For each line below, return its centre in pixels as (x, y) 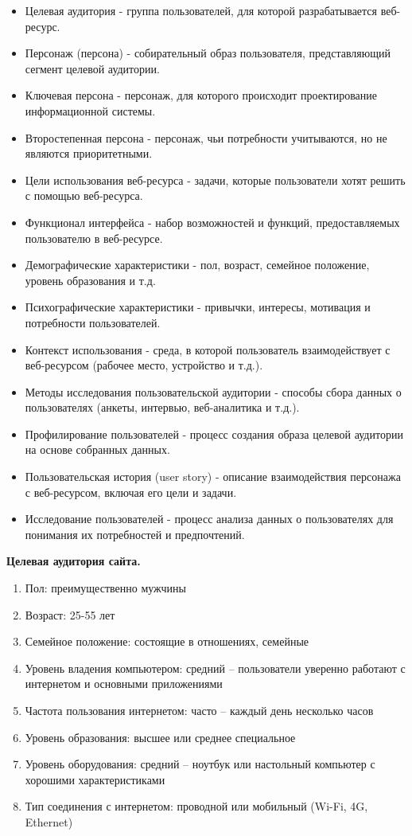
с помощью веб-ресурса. (84, 195)
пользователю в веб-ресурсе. (94, 238)
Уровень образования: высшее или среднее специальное (160, 737)
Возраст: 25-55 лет (70, 614)
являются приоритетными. (89, 153)
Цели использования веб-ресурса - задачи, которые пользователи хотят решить (215, 180)
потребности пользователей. (93, 322)
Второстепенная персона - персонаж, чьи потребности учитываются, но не (206, 137)
